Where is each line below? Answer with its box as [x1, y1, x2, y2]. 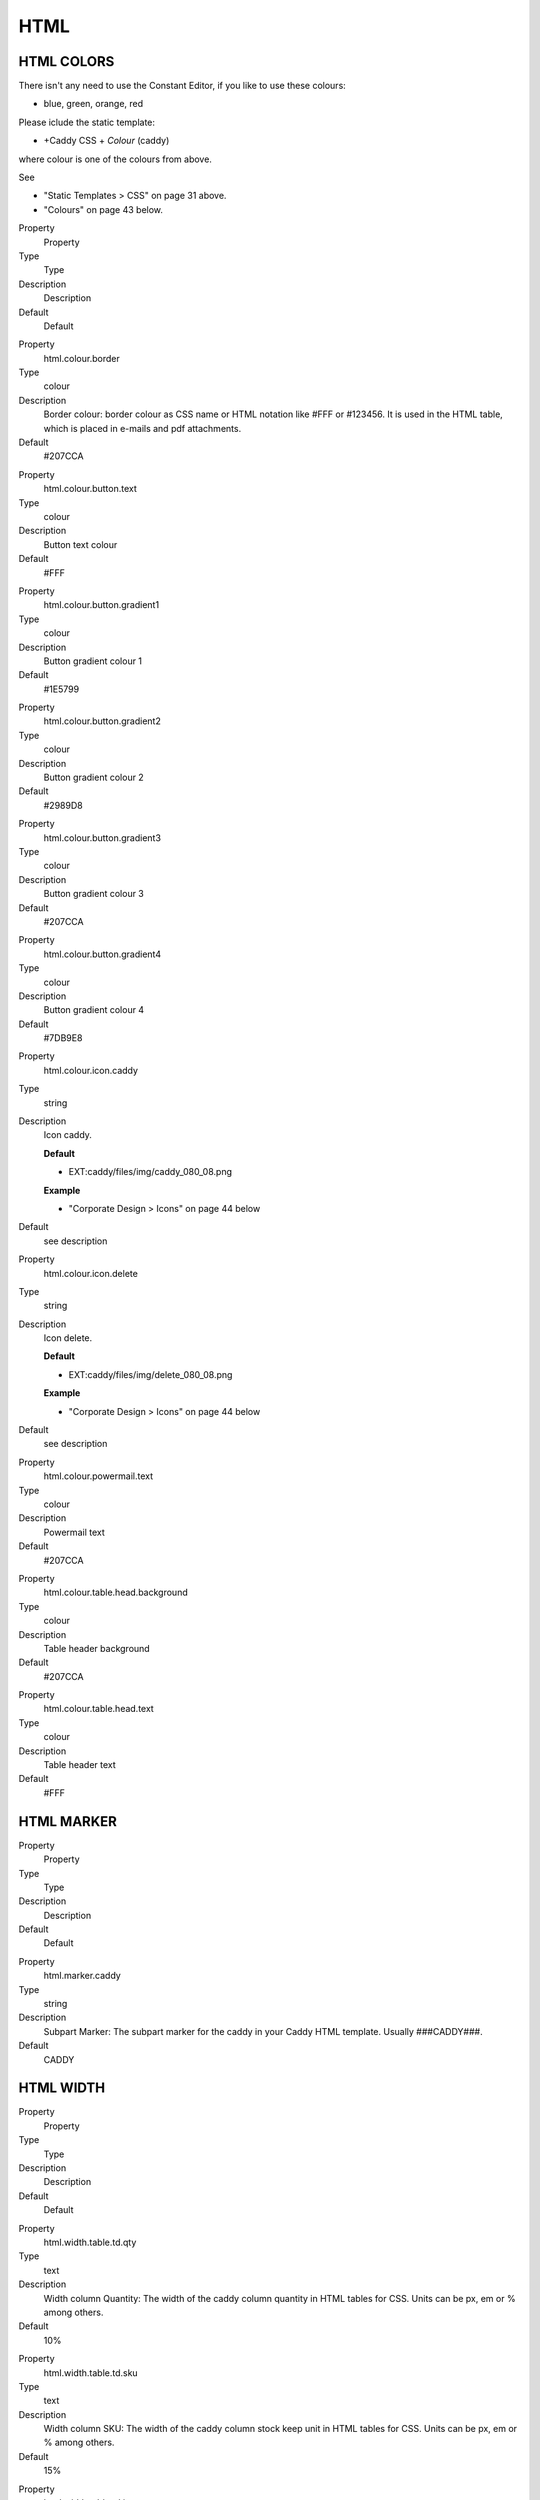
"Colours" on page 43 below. [43, 203, 164, 215]
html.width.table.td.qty [43, 2236, 137, 2248]
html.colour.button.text [43, 483, 137, 495]
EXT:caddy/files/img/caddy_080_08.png [68, 1166, 232, 1178]
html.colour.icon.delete [43, 1267, 139, 1279]
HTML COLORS [18, 53, 115, 70]
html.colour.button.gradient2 [43, 715, 162, 727]
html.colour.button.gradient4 [43, 948, 162, 960]
